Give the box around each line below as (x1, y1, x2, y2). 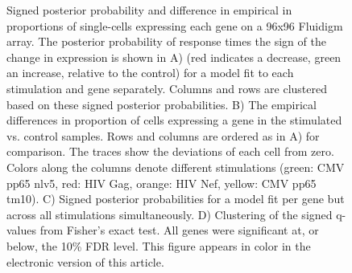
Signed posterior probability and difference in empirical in (6, 2, 292, 18)
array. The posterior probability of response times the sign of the (6, 33, 326, 50)
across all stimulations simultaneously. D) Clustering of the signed (6, 206, 333, 222)
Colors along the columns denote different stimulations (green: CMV (6, 158, 345, 175)
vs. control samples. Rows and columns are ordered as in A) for (6, 127, 320, 144)
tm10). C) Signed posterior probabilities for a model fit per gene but (6, 190, 345, 207)
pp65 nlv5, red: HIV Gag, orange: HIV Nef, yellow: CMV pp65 (6, 174, 317, 191)
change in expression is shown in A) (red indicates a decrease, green (6, 48, 342, 65)
